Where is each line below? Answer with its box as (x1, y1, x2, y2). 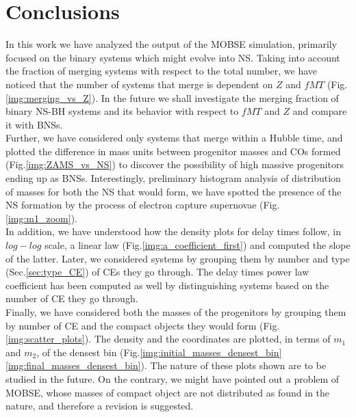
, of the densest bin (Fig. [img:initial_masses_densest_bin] (36, 345, 282, 359)
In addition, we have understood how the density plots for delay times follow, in (5, 224, 342, 239)
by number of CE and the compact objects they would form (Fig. (5, 318, 280, 332)
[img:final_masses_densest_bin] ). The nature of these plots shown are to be (5, 358, 327, 373)
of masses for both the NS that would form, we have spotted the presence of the (5, 184, 342, 198)
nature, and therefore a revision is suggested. (5, 399, 194, 413)
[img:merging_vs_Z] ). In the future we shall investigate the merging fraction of (5, 90, 339, 105)
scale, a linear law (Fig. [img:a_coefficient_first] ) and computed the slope (44, 238, 351, 252)
